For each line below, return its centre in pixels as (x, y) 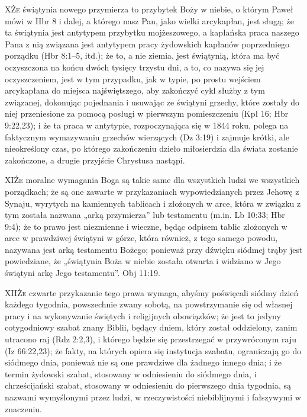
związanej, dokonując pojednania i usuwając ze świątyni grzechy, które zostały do (152, 102)
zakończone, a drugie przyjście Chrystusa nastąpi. (95, 160)
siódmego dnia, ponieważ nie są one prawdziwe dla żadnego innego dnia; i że (143, 362)
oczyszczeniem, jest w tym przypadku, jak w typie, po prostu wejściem (133, 78)
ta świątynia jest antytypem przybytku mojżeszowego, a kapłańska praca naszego (152, 32)
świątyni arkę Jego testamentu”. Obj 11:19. (83, 273)
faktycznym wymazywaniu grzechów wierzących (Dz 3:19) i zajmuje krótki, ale (147, 137)
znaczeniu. (23, 408)
